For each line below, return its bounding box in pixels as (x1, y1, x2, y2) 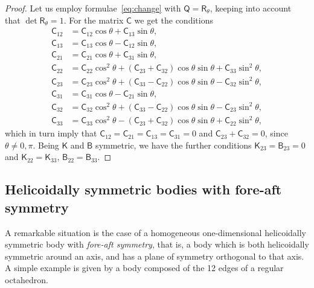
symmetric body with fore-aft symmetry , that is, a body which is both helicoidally (5, 238, 309, 251)
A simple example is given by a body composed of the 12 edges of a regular (5, 261, 284, 274)
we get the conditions (134, 13, 213, 26)
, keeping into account (210, 2, 292, 14)
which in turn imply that (5, 127, 97, 139)
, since (264, 127, 288, 139)
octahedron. (5, 274, 49, 286)
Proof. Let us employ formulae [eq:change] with (5, 2, 181, 14)
